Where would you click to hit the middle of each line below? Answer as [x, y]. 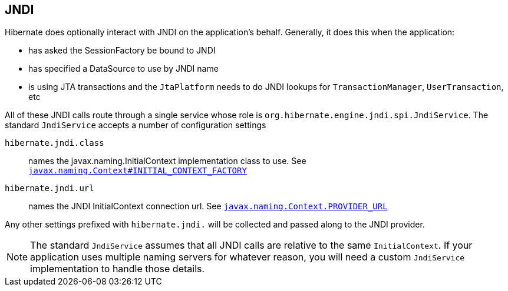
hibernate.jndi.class [55, 143]
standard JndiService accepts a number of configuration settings [136, 125]
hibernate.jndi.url [50, 188]
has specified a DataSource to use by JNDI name [123, 69]
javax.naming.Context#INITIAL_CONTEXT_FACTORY [138, 171]
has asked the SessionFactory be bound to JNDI [122, 51]
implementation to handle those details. [118, 269]
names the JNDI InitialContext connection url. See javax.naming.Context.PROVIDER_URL [208, 206]
